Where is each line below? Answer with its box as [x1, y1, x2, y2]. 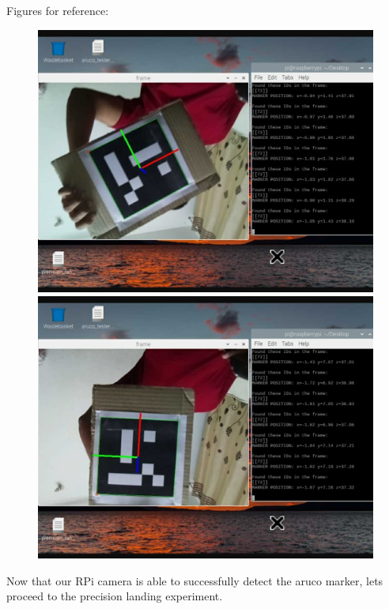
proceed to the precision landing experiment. [6, 588, 223, 604]
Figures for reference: [6, 2, 109, 18]
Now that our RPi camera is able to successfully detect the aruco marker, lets [6, 572, 383, 588]
